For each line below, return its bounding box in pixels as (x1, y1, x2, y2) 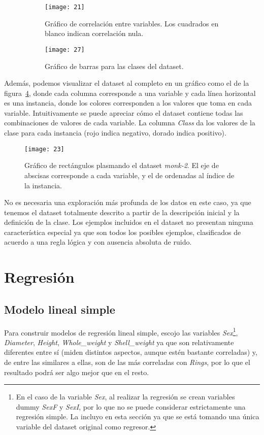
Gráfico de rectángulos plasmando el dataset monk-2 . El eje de (24, 160, 219, 171)
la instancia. (24, 180, 62, 190)
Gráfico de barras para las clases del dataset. (45, 60, 184, 71)
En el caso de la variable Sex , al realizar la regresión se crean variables (16, 391, 235, 402)
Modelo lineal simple (4, 301, 115, 317)
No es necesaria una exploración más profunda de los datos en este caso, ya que (4, 197, 251, 208)
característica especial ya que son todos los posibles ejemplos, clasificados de (4, 226, 241, 237)
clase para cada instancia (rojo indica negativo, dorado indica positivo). (4, 127, 226, 138)
